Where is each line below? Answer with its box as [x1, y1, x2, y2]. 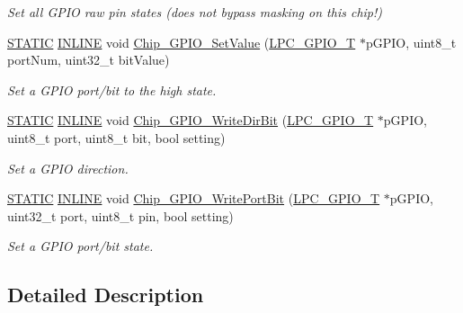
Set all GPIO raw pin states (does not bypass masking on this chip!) [7, 3, 383, 21]
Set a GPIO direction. [7, 158, 129, 177]
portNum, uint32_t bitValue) [7, 50, 170, 69]
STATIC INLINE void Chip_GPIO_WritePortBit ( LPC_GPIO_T [7, 189, 380, 208]
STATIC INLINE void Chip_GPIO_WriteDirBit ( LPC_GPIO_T [7, 111, 374, 130]
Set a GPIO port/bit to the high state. [7, 80, 217, 99]
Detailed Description [7, 281, 204, 309]
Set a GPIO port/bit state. [7, 237, 154, 255]
